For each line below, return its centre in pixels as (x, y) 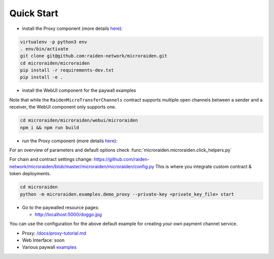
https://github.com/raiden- (122, 159)
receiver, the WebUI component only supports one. (63, 107)
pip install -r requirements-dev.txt (67, 70)
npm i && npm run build (50, 127)
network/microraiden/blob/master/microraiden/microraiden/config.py (82, 166)
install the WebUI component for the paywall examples (79, 90)
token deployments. (30, 174)
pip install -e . (42, 77)
